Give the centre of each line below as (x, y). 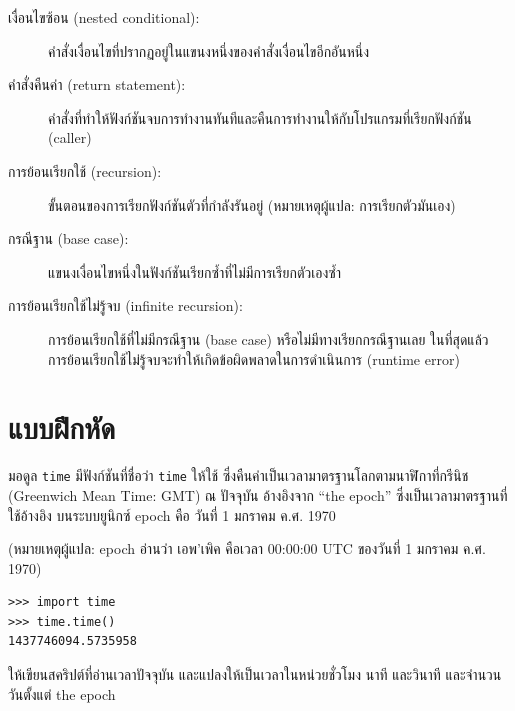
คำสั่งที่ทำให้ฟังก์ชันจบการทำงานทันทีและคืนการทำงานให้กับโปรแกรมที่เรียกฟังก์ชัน (260, 117)
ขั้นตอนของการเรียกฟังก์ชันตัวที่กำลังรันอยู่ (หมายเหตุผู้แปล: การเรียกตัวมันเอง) (252, 204)
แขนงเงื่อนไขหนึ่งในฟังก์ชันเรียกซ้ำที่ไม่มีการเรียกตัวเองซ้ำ (194, 271)
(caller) (70, 137)
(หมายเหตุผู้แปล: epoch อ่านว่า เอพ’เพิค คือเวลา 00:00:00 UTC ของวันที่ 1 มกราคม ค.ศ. (247, 548)
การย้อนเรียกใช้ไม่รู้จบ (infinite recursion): (125, 305)
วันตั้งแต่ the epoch (62, 693)
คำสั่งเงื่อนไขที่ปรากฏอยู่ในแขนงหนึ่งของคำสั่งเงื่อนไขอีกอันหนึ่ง (209, 50)
